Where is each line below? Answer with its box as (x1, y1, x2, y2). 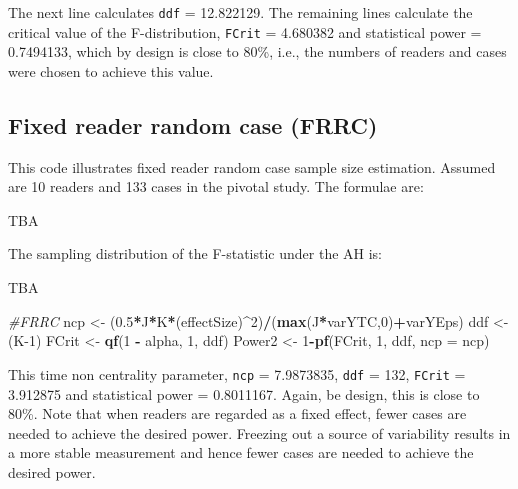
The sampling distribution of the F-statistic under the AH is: (8, 243, 383, 264)
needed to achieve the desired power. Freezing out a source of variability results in (8, 422, 511, 443)
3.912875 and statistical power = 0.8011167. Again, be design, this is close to (8, 383, 480, 404)
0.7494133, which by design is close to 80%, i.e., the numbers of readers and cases (8, 41, 507, 62)
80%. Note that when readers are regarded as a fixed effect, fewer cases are (8, 403, 467, 424)
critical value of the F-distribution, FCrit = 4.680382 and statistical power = (8, 21, 482, 42)
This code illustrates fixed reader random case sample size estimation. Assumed (8, 156, 496, 177)
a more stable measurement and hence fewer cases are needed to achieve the (8, 442, 474, 463)
